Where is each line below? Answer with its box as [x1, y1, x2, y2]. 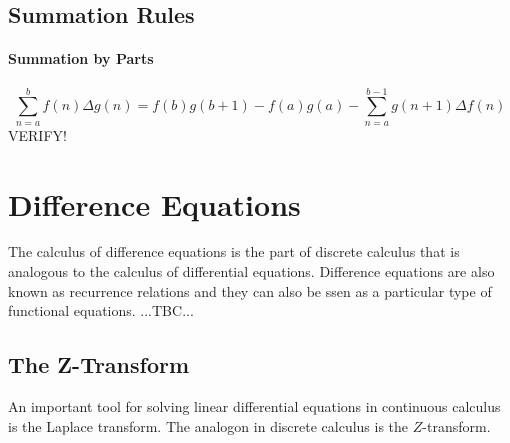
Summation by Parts [8, 48, 154, 69]
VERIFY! [8, 124, 67, 145]
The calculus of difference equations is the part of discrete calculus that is [8, 241, 460, 262]
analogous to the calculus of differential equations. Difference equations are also [8, 261, 495, 282]
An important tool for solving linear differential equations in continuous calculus [8, 396, 501, 417]
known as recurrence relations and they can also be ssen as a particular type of [8, 280, 492, 301]
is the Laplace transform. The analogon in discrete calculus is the [8, 415, 409, 436]
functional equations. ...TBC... [8, 300, 194, 321]
